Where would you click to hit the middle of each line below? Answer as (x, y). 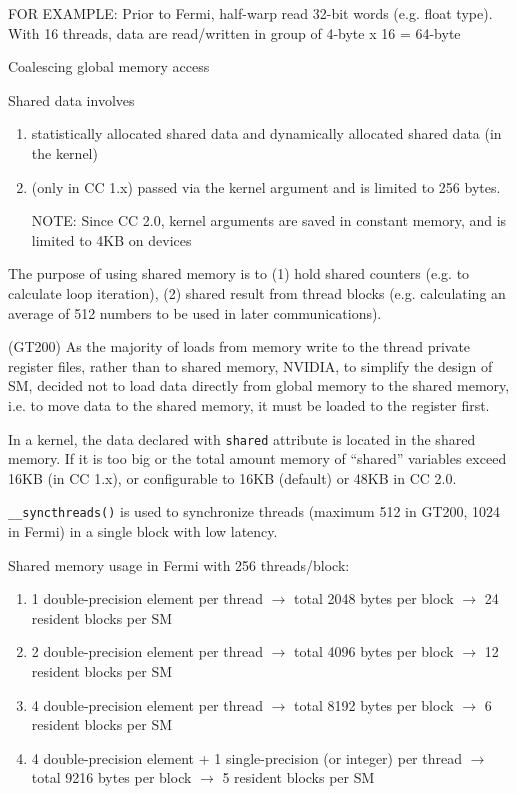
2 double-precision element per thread (147, 651)
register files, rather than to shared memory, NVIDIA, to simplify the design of (250, 365)
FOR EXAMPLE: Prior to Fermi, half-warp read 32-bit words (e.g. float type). (250, 13)
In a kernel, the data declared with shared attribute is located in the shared (242, 438)
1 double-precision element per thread (147, 598)
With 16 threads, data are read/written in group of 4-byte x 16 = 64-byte (234, 32)
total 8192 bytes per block (374, 704)
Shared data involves (71, 99)
